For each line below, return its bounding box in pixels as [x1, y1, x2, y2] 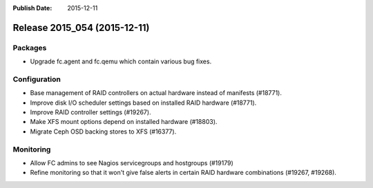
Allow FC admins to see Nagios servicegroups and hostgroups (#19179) [30, 159, 234, 167]
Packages [12, 43, 47, 52]
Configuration [12, 74, 61, 84]
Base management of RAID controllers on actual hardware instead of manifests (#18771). [30, 89, 283, 97]
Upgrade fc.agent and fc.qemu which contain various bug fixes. [30, 57, 212, 65]
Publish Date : [12, 4, 52, 12]
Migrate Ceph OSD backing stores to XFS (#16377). [30, 127, 177, 136]
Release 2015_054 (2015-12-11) [12, 21, 150, 34]
